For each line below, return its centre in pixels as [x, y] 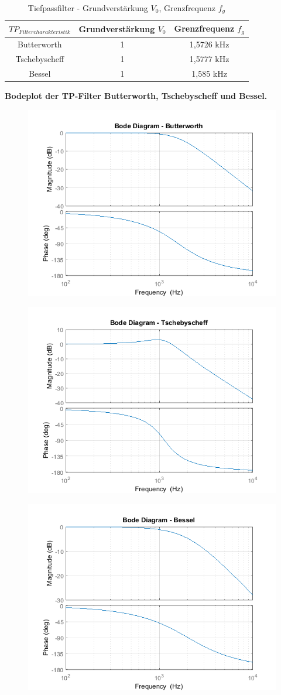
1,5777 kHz [209, 59]
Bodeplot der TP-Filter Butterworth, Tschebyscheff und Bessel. [136, 95]
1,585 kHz [209, 73]
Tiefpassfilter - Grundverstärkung [88, 8]
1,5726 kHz [209, 44]
